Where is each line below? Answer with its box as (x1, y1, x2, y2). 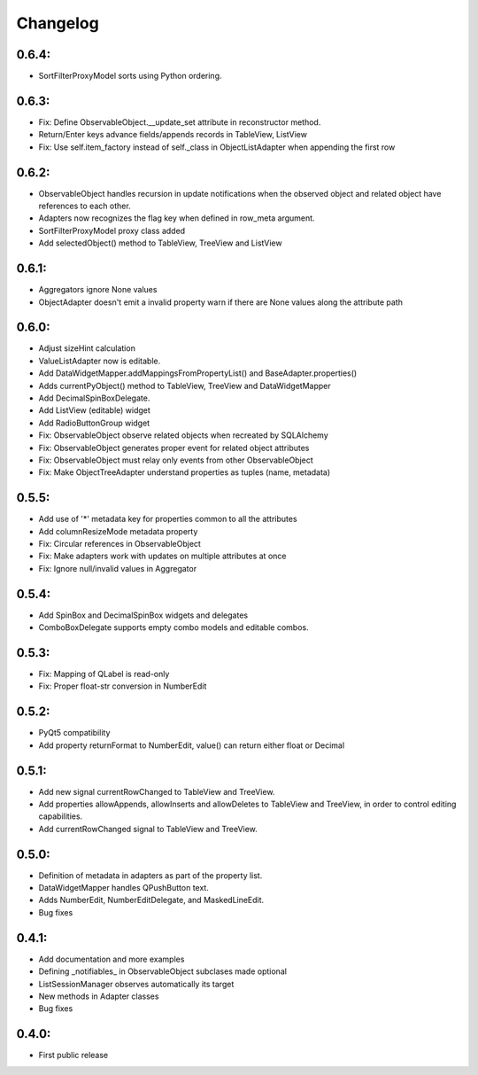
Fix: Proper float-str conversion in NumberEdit (38, 681, 207, 691)
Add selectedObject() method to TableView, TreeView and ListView (38, 238, 282, 248)
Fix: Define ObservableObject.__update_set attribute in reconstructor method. (38, 116, 321, 128)
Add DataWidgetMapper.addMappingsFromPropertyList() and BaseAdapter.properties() (38, 368, 358, 378)
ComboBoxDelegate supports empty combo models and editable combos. (38, 622, 309, 633)
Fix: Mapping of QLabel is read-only (38, 669, 170, 679)
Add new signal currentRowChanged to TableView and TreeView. (38, 786, 275, 797)
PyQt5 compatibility (38, 728, 111, 738)
